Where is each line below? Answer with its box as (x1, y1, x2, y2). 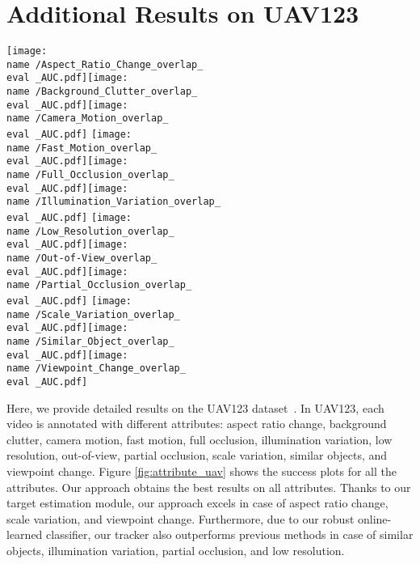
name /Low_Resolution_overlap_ (6, 225, 174, 237)
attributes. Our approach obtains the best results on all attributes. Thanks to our (6, 478, 411, 495)
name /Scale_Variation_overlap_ (6, 308, 180, 320)
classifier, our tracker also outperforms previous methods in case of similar (46, 526, 414, 543)
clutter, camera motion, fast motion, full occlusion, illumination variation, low (6, 430, 393, 447)
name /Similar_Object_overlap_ (6, 335, 174, 347)
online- (358, 510, 392, 527)
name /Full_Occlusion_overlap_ (6, 169, 174, 181)
